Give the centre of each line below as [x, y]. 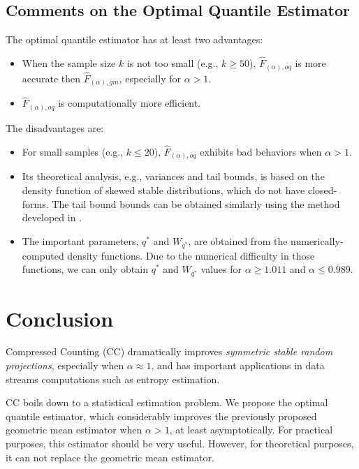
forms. [35, 203]
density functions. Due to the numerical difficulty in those [191, 255]
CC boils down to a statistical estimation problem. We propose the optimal [167, 402]
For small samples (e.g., [73, 151]
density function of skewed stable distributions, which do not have [163, 189]
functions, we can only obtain [85, 269]
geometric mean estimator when [74, 430]
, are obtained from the [238, 240]
